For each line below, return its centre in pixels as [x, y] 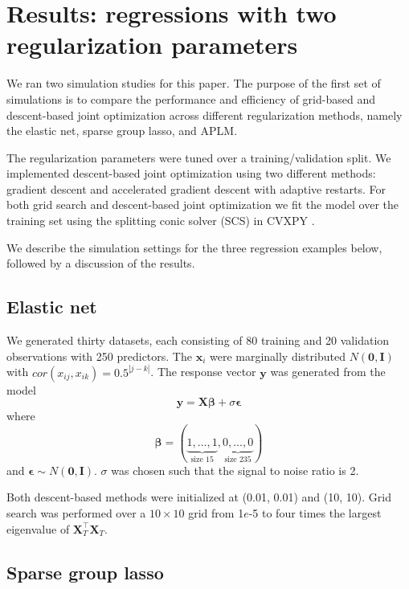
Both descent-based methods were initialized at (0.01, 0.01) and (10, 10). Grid [199, 497]
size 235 [238, 460]
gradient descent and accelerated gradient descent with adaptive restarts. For [196, 188]
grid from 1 [216, 512]
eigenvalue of [38, 528]
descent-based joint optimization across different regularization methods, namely [204, 115]
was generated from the [328, 372]
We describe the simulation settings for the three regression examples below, [194, 247]
